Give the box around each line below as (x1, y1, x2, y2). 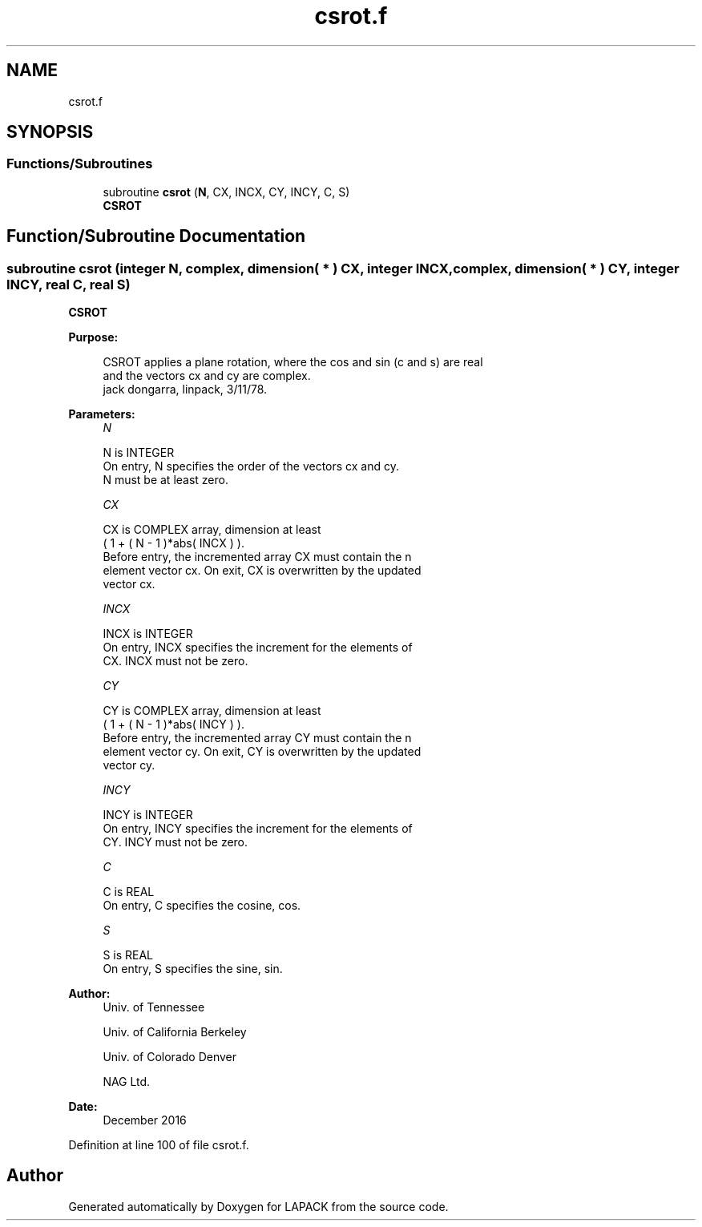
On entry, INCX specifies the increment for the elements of (103, 640, 413, 655)
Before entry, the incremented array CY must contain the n (103, 731, 412, 745)
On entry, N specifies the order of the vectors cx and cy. (103, 459, 400, 474)
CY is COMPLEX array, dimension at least (103, 704, 321, 718)
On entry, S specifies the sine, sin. (103, 962, 283, 976)
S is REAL (103, 948, 154, 963)
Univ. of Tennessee (103, 1000, 205, 1015)
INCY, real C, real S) (6, 276, 131, 293)
